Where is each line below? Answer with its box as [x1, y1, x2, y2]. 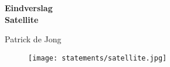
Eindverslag [5, 2, 53, 14]
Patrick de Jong [5, 33, 62, 45]
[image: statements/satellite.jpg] [28, 53, 167, 62]
